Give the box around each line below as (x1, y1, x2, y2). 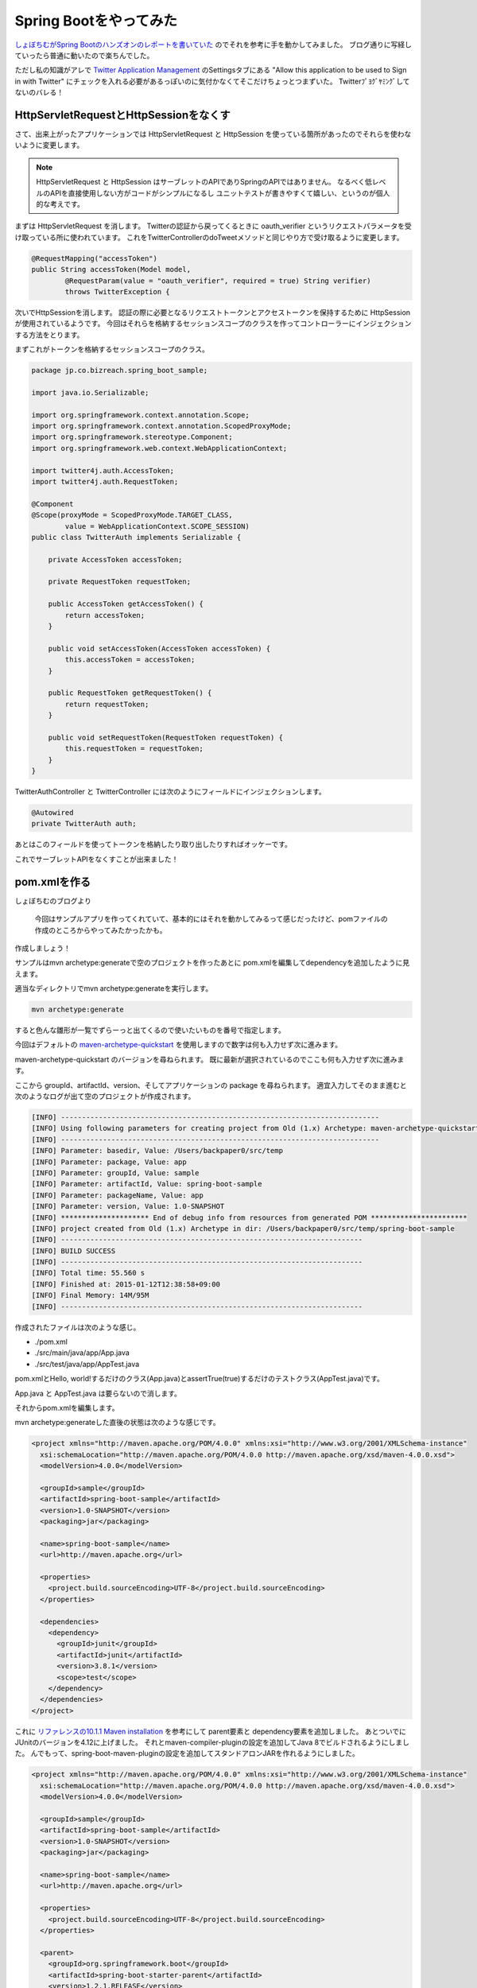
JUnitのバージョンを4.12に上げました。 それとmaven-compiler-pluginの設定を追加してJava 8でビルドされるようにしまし (14, 1738, 409, 1747)
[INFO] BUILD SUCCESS (31, 1246, 116, 1256)
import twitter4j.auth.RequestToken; (31, 477, 179, 486)
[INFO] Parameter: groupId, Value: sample (31, 1168, 200, 1177)
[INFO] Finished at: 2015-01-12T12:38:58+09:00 (31, 1279, 220, 1288)
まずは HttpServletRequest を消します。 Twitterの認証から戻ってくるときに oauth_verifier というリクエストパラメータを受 (14, 221, 413, 231)
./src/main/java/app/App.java (34, 1348, 130, 1357)
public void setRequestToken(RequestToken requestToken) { (48, 732, 284, 742)
